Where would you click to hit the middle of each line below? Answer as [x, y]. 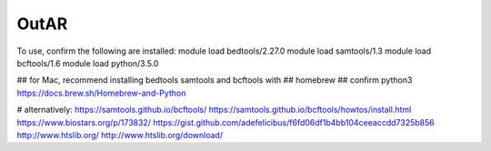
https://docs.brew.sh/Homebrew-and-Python [101, 93]
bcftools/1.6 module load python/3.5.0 [88, 63]
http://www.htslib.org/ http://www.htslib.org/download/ [120, 135]
